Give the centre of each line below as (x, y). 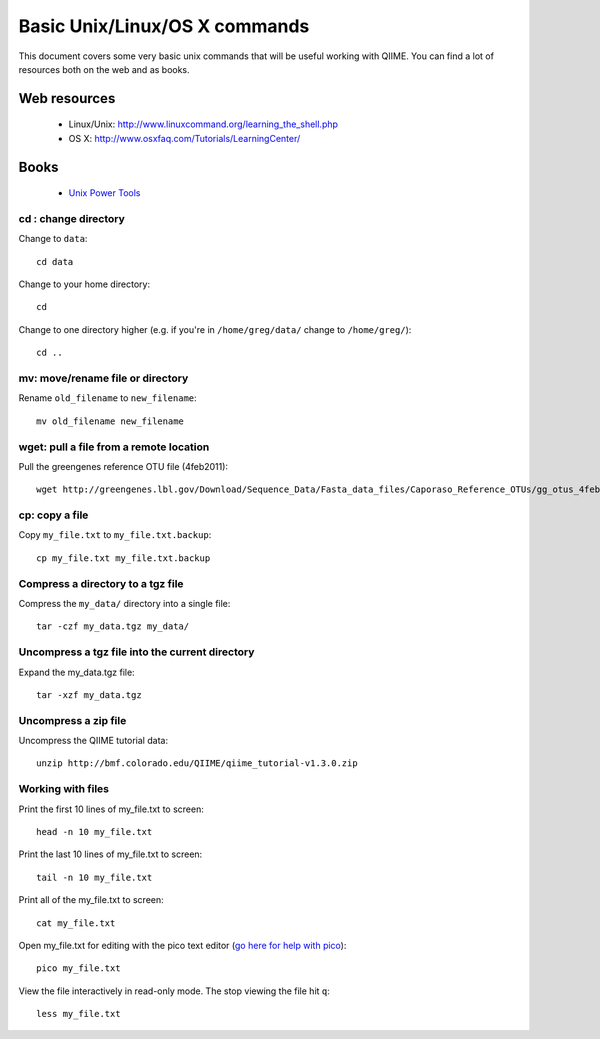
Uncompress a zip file (72, 720)
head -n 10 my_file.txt (94, 831)
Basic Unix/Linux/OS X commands (164, 26)
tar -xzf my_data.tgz (89, 694)
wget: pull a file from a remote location (114, 447)
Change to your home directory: (84, 284)
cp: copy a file (53, 515)
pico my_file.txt (78, 968)
